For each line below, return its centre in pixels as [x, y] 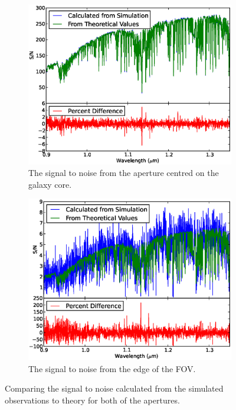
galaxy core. [50, 184]
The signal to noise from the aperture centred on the [124, 173]
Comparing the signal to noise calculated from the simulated [114, 388]
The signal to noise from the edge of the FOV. [112, 368]
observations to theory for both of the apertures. [92, 400]
